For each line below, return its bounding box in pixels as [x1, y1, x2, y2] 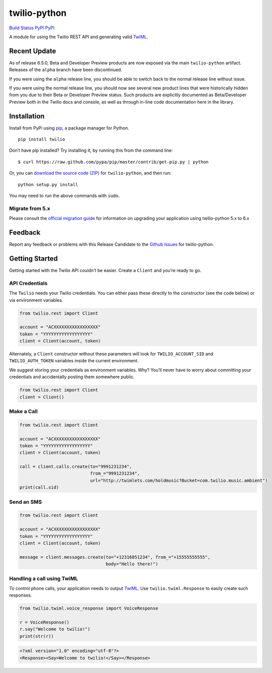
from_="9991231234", [90, 471, 140, 476]
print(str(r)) [19, 633, 54, 639]
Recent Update [9, 47, 56, 55]
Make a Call [9, 407, 38, 414]
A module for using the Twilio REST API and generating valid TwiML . [9, 34, 148, 40]
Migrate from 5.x [9, 205, 51, 212]
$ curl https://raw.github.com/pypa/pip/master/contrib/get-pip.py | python [18, 159, 209, 165]
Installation [9, 112, 45, 120]
